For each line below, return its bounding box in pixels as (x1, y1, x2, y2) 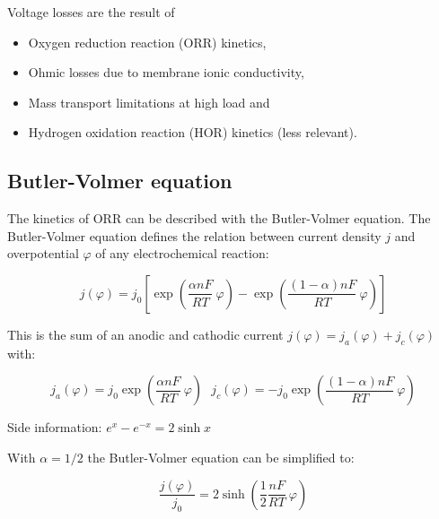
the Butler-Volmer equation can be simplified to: (87, 447, 355, 466)
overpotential (7, 244, 79, 263)
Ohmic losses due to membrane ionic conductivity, (28, 63, 304, 82)
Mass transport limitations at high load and (28, 92, 270, 111)
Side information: (7, 418, 102, 437)
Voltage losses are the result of (7, 3, 175, 21)
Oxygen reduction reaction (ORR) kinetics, (28, 32, 267, 51)
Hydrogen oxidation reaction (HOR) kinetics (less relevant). (28, 123, 357, 142)
